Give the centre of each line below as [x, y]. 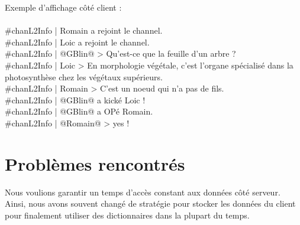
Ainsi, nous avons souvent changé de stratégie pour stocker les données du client [150, 203]
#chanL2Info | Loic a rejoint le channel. [77, 42]
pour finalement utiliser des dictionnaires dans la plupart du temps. [127, 215]
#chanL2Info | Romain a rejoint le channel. [84, 30]
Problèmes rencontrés [95, 163]
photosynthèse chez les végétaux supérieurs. [84, 76]
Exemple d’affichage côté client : [63, 7]
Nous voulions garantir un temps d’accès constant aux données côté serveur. [143, 192]
